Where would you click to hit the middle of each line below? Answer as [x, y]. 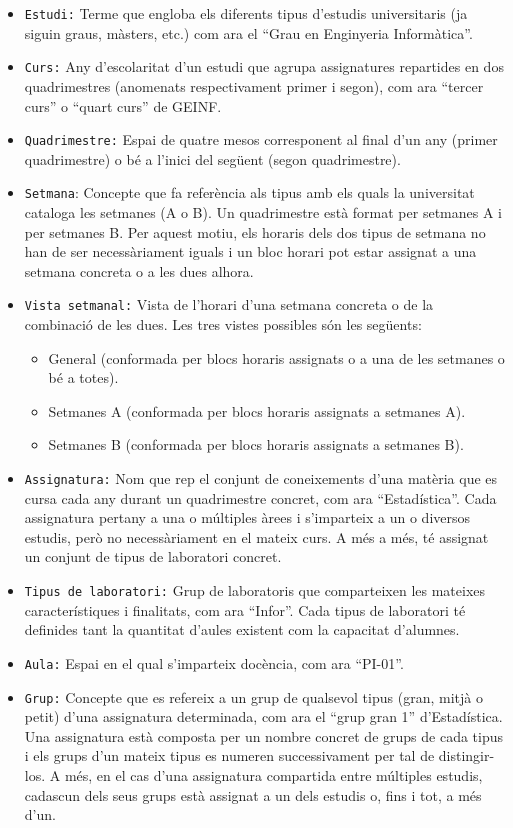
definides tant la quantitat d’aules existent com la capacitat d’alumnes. [242, 629]
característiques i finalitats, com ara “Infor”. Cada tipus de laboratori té [245, 609]
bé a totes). [83, 377]
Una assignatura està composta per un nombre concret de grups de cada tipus [263, 735]
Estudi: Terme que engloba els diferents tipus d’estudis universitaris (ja [246, 13]
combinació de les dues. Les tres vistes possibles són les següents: [223, 324]
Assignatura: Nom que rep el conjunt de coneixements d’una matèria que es [261, 478]
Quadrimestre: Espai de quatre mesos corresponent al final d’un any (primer [261, 139]
